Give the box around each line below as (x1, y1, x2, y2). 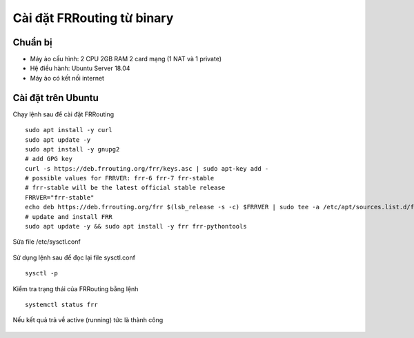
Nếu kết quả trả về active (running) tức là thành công (12, 316, 164, 324)
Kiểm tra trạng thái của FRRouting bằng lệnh (12, 284, 139, 293)
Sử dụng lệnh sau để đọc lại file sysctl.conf (12, 253, 136, 262)
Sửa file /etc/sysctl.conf (12, 237, 81, 246)
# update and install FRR (25, 213, 113, 220)
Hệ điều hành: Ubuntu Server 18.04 (30, 64, 130, 72)
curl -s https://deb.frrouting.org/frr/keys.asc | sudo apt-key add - (25, 165, 269, 172)
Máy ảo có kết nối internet (30, 74, 105, 82)
